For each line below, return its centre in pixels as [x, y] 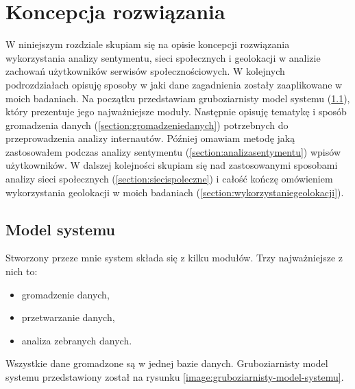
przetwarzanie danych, [68, 317]
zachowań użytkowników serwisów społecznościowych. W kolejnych [145, 71]
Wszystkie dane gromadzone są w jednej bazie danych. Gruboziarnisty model [167, 363]
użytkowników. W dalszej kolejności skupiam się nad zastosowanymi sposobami [172, 165]
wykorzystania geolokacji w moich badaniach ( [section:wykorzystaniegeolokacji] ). [175, 192]
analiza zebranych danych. [77, 340]
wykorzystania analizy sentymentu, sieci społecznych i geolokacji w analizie [163, 57]
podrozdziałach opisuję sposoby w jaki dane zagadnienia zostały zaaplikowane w [174, 84]
